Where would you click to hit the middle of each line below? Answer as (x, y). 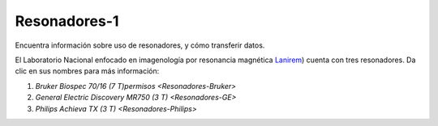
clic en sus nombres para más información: (87, 71)
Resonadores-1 (67, 21)
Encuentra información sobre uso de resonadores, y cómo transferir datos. (140, 45)
